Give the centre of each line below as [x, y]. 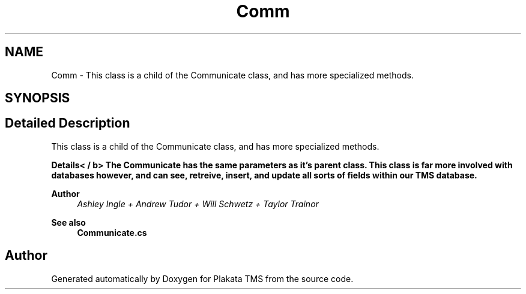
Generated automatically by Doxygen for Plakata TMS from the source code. [202, 278]
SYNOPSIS [38, 98]
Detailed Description [68, 123]
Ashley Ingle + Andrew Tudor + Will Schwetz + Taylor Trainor [198, 204]
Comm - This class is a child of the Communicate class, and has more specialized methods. [232, 75]
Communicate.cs [112, 232]
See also [68, 222]
